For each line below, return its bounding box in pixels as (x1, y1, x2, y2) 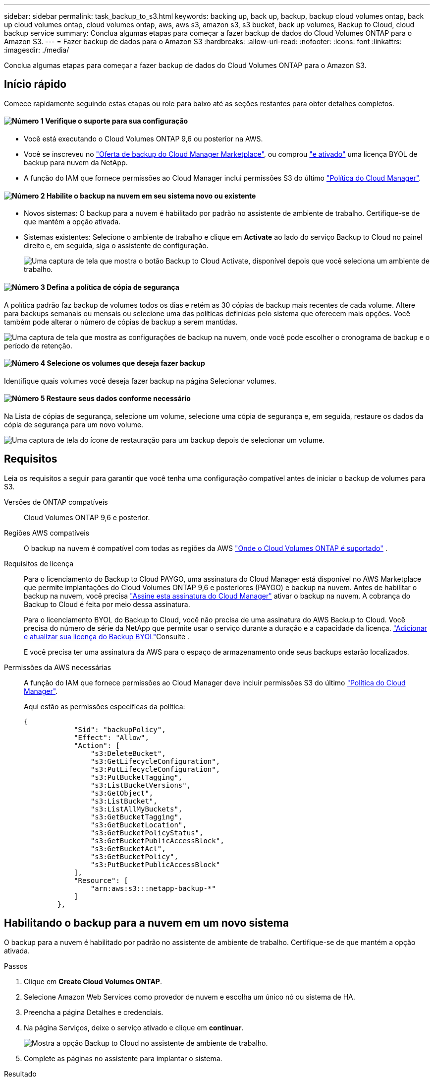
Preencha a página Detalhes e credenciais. (24, 1008, 163, 1016)
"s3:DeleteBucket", (90, 749, 166, 757)
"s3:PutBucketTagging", (90, 773, 183, 781)
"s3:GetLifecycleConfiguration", (90, 757, 220, 765)
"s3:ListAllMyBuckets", (90, 805, 183, 813)
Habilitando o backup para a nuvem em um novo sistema (4, 917, 289, 930)
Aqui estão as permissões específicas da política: (24, 702, 185, 711)
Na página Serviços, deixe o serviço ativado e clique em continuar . (24, 1023, 244, 1032)
